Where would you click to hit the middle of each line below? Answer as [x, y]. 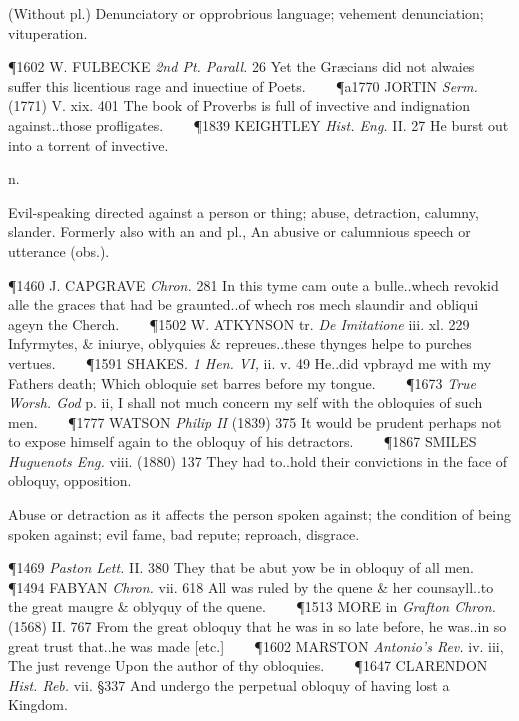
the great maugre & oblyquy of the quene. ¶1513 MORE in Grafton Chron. [252, 606]
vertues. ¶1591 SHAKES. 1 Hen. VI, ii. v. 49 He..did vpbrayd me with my [250, 362]
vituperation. [48, 32]
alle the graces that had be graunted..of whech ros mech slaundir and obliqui [243, 304]
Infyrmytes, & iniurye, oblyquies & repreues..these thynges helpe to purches [240, 343]
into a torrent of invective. [88, 144]
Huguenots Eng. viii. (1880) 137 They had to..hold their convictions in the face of [258, 460]
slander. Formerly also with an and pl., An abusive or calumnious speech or [239, 231]
